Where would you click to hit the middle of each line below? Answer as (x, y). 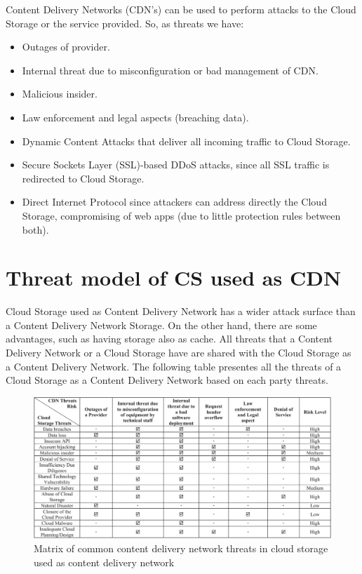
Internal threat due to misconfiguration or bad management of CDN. (170, 70)
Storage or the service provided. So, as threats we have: (125, 23)
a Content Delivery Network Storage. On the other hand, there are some (161, 325)
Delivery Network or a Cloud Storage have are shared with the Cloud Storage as (179, 353)
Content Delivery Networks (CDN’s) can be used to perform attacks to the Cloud (181, 9)
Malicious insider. (60, 94)
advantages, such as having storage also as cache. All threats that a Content (169, 339)
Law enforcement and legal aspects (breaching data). (135, 117)
